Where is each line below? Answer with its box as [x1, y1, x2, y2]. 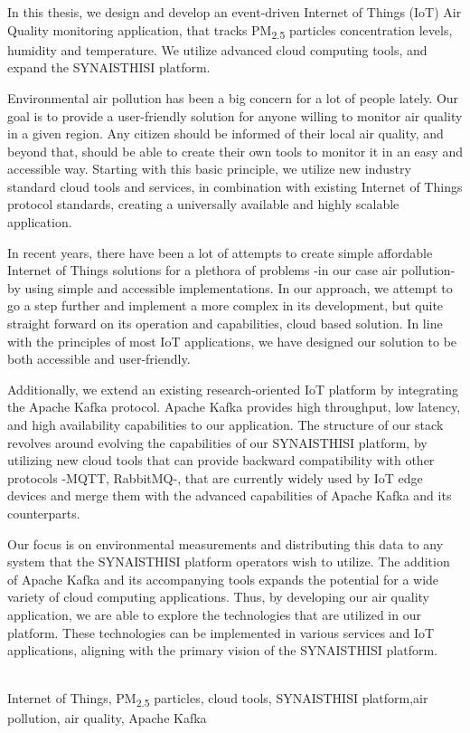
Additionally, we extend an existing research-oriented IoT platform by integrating [7, 379, 458, 398]
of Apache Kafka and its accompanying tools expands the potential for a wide [7, 569, 439, 588]
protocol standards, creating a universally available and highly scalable [7, 195, 399, 214]
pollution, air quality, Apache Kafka [7, 709, 207, 728]
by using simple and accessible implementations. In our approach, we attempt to [7, 278, 453, 297]
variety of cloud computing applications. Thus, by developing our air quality [7, 587, 429, 606]
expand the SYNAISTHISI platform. [7, 58, 211, 77]
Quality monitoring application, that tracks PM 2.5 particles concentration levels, [7, 20, 453, 42]
